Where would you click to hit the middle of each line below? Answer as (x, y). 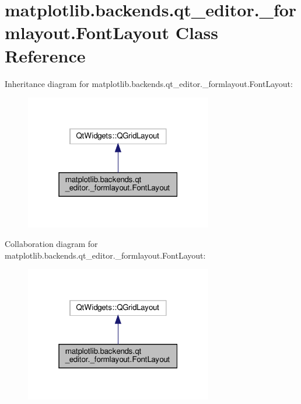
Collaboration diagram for (51, 244)
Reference (45, 55)
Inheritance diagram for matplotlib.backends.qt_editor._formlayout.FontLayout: (149, 83)
